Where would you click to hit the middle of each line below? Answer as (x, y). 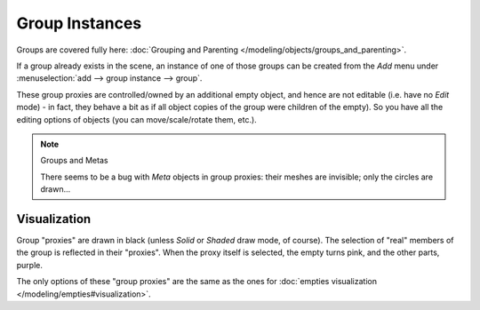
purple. (30, 265)
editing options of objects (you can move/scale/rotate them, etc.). (136, 119)
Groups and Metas (74, 161)
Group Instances (79, 23)
